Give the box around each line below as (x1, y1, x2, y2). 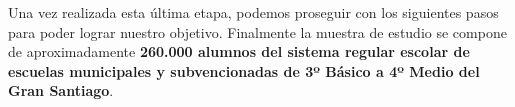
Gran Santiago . (8, 80, 114, 101)
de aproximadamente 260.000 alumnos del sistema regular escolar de (8, 41, 470, 62)
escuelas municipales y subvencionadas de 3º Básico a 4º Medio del (8, 60, 480, 81)
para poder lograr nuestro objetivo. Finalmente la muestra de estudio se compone (8, 21, 507, 42)
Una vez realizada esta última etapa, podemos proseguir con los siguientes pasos (8, 2, 499, 22)
